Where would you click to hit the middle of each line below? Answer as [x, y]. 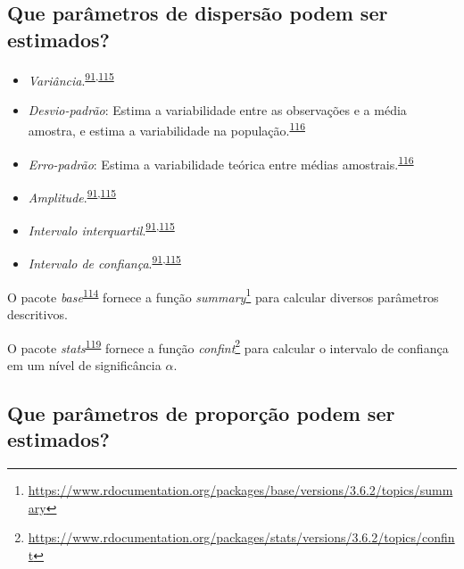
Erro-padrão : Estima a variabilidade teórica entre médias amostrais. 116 [221, 162]
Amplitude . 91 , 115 [72, 195]
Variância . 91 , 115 [71, 78]
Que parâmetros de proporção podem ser [201, 412]
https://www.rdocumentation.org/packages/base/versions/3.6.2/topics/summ [240, 489]
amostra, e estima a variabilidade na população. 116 [166, 129]
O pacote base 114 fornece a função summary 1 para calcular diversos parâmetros [223, 295]
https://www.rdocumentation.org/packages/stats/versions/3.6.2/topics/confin [241, 537]
